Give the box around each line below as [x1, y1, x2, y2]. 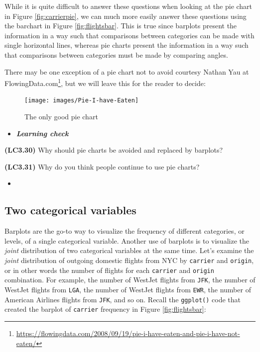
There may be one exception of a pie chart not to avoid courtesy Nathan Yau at [4, 66, 249, 77]
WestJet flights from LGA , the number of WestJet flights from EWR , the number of [4, 284, 251, 294]
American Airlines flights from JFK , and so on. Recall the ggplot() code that [4, 294, 241, 304]
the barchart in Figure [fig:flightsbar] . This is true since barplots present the [4, 20, 237, 31]
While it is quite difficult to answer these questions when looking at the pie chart [4, 1, 253, 11]
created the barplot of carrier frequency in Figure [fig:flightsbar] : [4, 304, 206, 314]
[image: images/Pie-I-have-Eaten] [24, 97, 139, 104]
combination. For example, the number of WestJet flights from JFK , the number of [4, 274, 256, 285]
